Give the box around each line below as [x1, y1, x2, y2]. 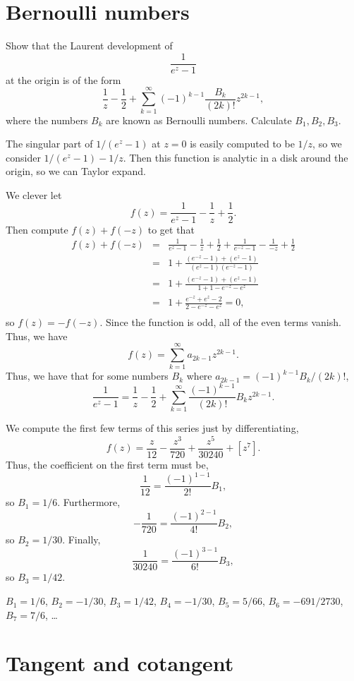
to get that [147, 222, 195, 236]
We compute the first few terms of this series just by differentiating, [6, 421, 299, 435]
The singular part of [6, 136, 93, 151]
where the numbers [6, 112, 88, 127]
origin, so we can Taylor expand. [6, 164, 146, 179]
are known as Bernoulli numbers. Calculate [106, 112, 292, 127]
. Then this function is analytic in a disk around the [123, 150, 348, 164]
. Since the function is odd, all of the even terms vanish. [99, 315, 341, 330]
